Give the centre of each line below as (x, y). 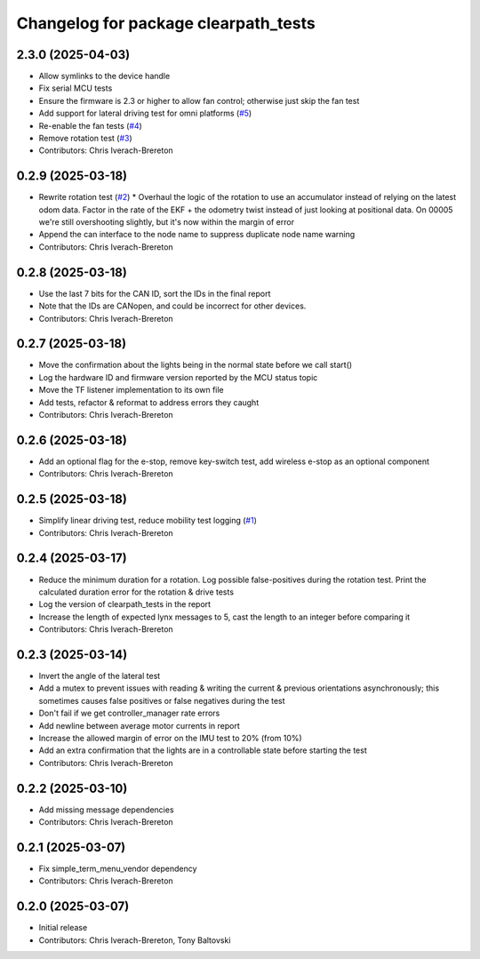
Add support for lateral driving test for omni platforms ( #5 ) (145, 113)
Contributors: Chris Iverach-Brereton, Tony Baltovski (135, 940)
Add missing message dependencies (106, 810)
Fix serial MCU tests (76, 88)
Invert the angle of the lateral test (100, 676)
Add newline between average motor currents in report (139, 725)
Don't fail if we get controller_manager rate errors (129, 713)
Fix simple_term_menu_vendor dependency (118, 868)
